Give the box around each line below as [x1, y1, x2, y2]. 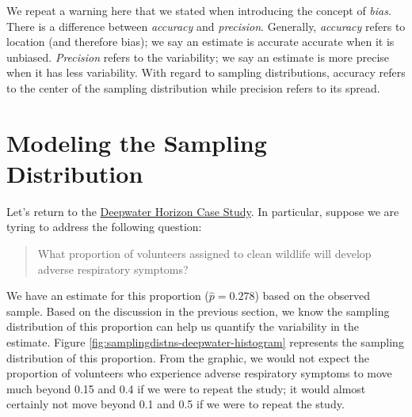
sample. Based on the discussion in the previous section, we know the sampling [6, 302, 390, 319]
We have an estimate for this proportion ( [6, 287, 209, 304]
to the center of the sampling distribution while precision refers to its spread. [6, 79, 380, 96]
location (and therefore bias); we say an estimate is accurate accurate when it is [6, 33, 395, 50]
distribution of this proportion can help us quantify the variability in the [6, 318, 359, 335]
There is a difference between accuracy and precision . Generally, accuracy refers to [6, 17, 406, 34]
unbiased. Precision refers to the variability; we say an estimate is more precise [6, 48, 390, 65]
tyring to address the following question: [6, 218, 202, 235]
